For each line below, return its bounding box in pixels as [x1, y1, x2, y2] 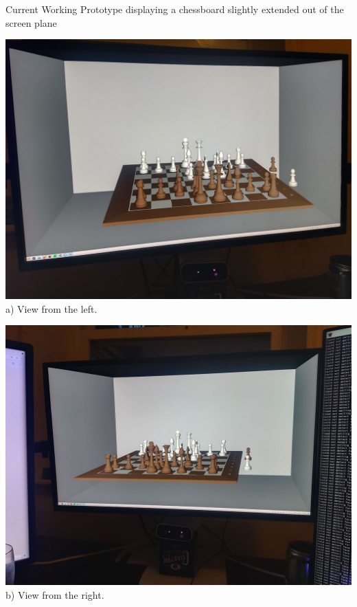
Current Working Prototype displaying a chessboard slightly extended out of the [5, 2, 344, 16]
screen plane [5, 15, 57, 30]
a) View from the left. [5, 301, 97, 316]
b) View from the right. [5, 587, 104, 602]
